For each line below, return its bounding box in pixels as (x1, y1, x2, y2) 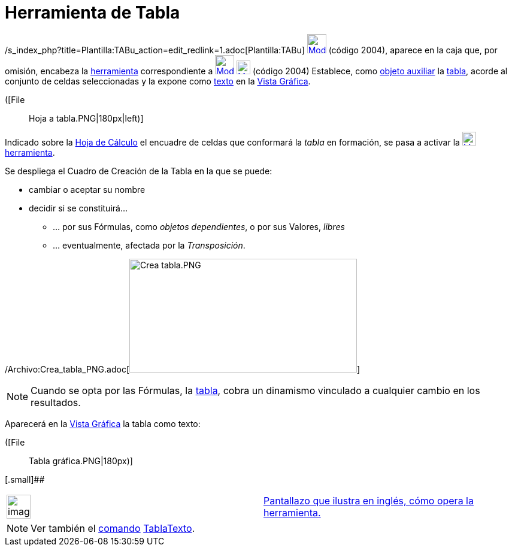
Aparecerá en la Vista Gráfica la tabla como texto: (5, 418, 201, 429)
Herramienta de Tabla (5, 2, 180, 23)
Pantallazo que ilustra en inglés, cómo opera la (263, 494, 474, 507)
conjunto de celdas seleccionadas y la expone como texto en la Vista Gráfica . (5, 75, 311, 86)
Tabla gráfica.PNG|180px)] (29, 455, 133, 466)
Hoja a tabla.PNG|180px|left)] (29, 113, 144, 123)
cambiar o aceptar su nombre (29, 184, 146, 195)
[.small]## (5, 474, 45, 485)
